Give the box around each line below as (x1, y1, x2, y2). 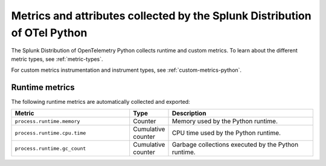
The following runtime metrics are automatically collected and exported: (11, 98, 190, 106)
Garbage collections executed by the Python (171, 141, 299, 149)
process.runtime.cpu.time (14, 130, 86, 136)
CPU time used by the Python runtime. (171, 129, 281, 137)
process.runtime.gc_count (14, 145, 86, 152)
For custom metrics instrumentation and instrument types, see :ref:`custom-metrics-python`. (11, 66, 241, 74)
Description (171, 109, 206, 118)
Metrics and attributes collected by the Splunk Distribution (11, 9, 312, 22)
